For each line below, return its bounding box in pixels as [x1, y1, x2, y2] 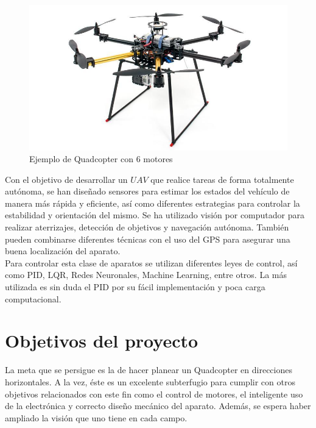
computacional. [5, 292, 61, 305]
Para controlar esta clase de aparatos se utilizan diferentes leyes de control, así [5, 256, 298, 269]
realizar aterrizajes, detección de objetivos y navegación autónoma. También [5, 221, 289, 234]
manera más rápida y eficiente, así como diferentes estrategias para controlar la [5, 196, 300, 209]
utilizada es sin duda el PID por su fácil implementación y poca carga [5, 280, 265, 293]
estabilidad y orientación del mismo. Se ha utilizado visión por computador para [5, 209, 304, 221]
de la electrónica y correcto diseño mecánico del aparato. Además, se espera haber [5, 399, 311, 412]
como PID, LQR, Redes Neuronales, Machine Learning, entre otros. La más [5, 268, 287, 281]
